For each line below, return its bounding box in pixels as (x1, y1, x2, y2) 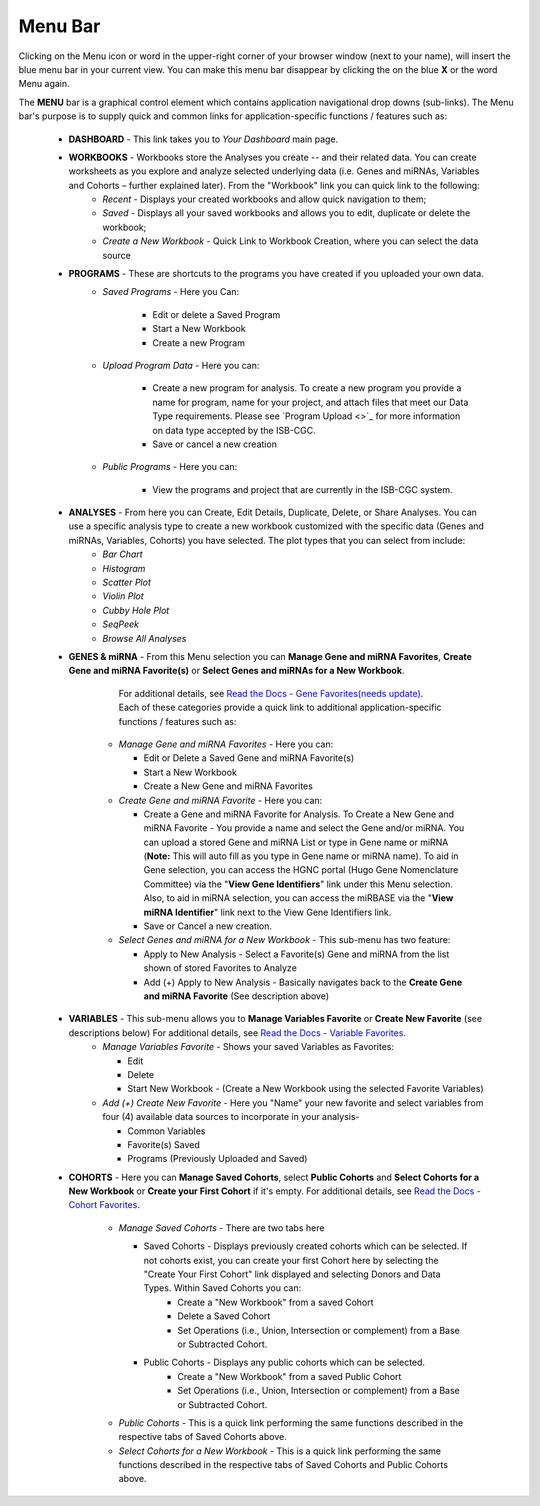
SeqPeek (102, 618, 140, 630)
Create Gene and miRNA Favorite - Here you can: (118, 794, 323, 806)
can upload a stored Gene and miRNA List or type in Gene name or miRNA (143, 836, 449, 848)
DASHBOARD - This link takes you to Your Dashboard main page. (68, 133, 339, 145)
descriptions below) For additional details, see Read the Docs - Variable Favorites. (68, 1026, 407, 1039)
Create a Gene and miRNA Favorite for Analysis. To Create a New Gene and (143, 808, 455, 820)
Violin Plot (102, 590, 144, 602)
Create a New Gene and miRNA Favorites (143, 780, 314, 792)
